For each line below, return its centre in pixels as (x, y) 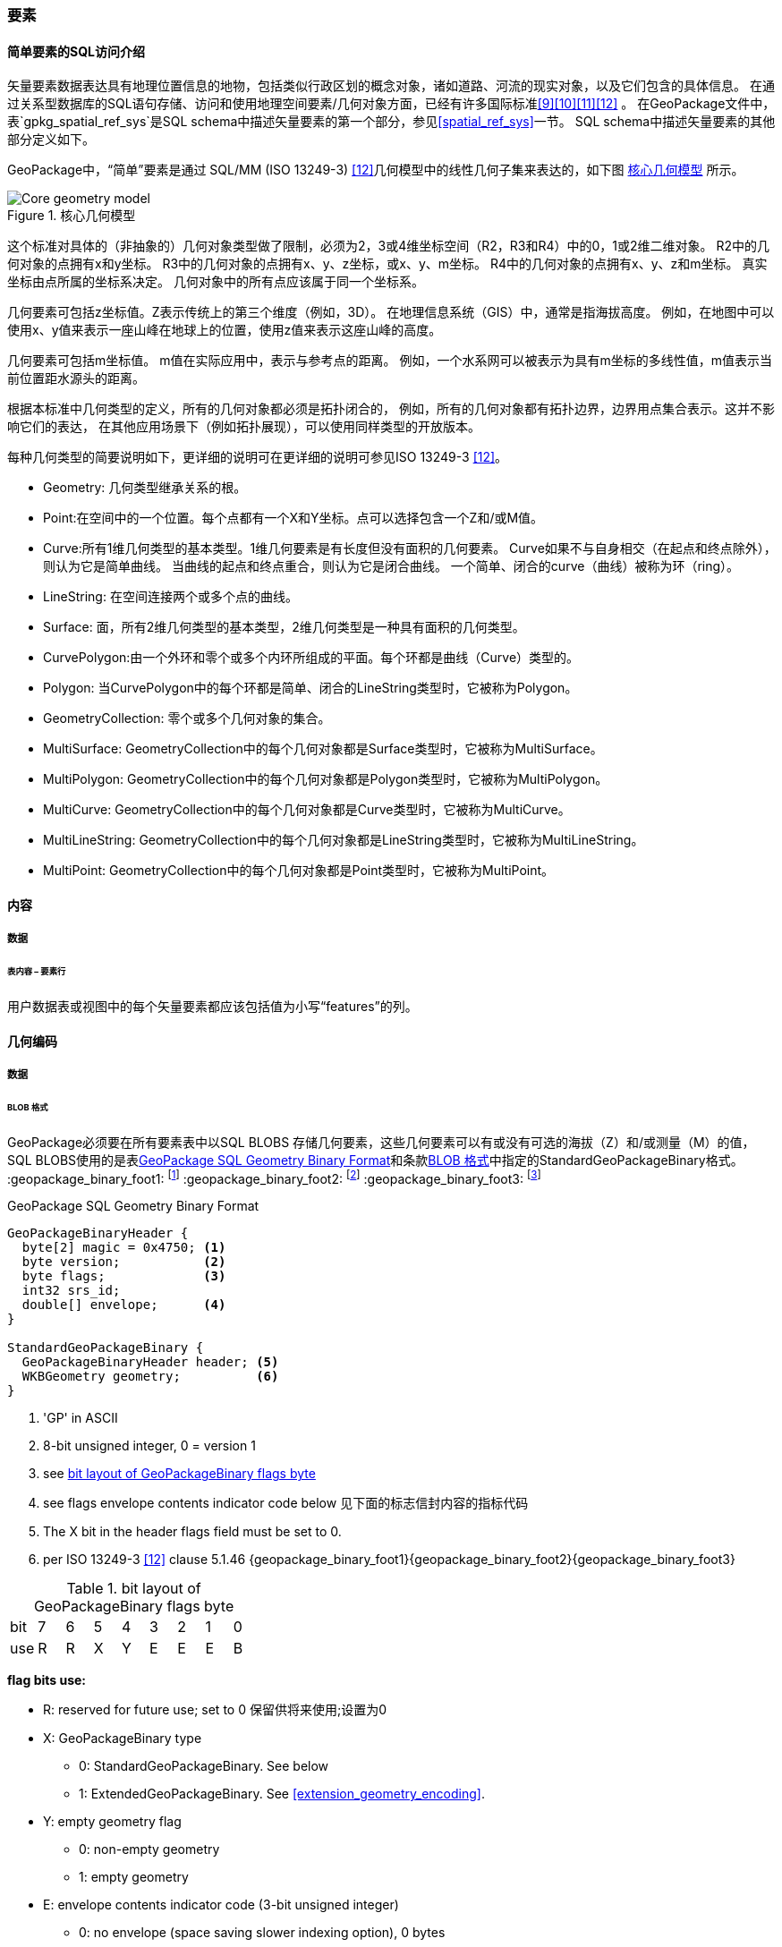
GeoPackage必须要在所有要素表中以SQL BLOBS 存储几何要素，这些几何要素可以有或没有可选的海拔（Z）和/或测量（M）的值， (381, 1142)
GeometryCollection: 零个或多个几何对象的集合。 (187, 718)
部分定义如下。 (51, 140)
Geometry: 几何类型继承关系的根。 (145, 488)
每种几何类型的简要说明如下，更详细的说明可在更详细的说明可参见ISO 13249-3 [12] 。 (258, 457)
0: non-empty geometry (149, 1849)
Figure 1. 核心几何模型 (72, 216)
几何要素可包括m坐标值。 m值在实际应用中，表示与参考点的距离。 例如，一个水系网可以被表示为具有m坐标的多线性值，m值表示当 (390, 361)
